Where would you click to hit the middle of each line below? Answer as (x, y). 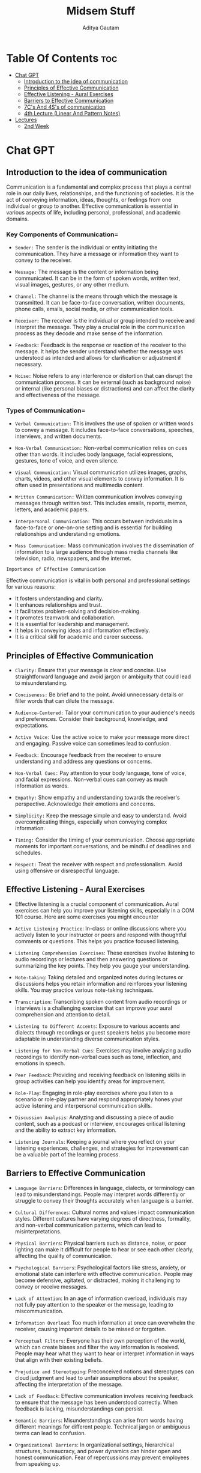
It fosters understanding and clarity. (59, 598)
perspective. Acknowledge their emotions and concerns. (85, 804)
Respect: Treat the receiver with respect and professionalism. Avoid (98, 864)
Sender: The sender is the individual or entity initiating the (86, 247)
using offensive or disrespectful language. (67, 871)
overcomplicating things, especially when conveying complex (91, 822)
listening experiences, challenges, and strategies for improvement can (102, 1148)
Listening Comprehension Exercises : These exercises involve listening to (105, 953)
